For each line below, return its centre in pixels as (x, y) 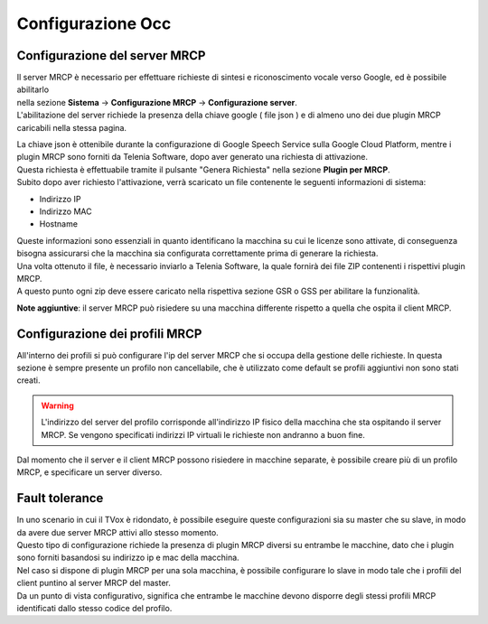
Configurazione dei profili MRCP (109, 334)
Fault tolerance (60, 498)
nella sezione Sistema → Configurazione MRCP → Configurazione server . (157, 102)
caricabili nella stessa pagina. (71, 127)
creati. (28, 380)
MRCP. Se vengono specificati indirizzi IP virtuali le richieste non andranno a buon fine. (203, 434)
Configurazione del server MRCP (111, 56)
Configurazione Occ (94, 23)
